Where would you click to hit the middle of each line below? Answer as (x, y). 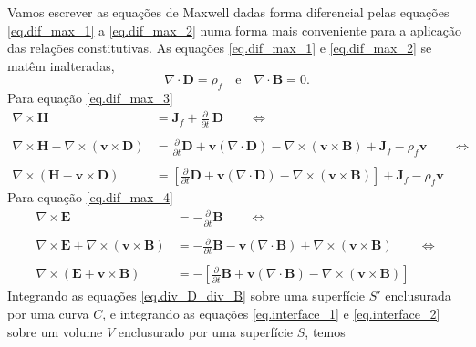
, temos (325, 331)
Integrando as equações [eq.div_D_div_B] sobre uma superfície (186, 296)
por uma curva (48, 314)
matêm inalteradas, (61, 65)
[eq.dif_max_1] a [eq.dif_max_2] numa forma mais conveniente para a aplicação (234, 30)
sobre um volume (55, 331)
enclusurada (418, 296)
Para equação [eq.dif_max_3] (90, 98)
